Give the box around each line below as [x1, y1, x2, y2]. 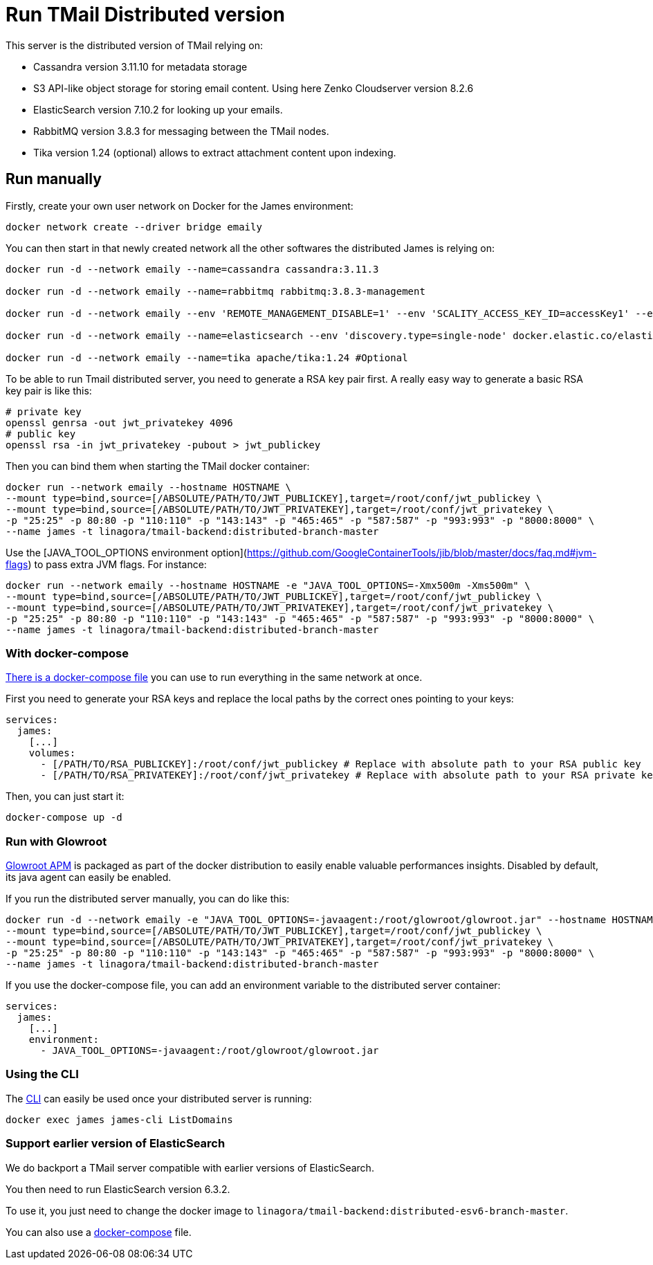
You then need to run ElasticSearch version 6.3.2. [6, 1183, 230, 1195]
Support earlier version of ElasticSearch [6, 1136, 226, 1151]
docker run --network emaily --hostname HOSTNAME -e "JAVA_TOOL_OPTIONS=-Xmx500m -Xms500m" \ [6, 579, 531, 591]
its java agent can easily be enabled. [6, 871, 172, 884]
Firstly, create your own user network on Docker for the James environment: [6, 199, 353, 212]
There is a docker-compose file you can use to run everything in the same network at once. [6, 671, 423, 684]
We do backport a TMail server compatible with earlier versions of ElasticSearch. [6, 1161, 374, 1174]
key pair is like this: [6, 384, 92, 397]
